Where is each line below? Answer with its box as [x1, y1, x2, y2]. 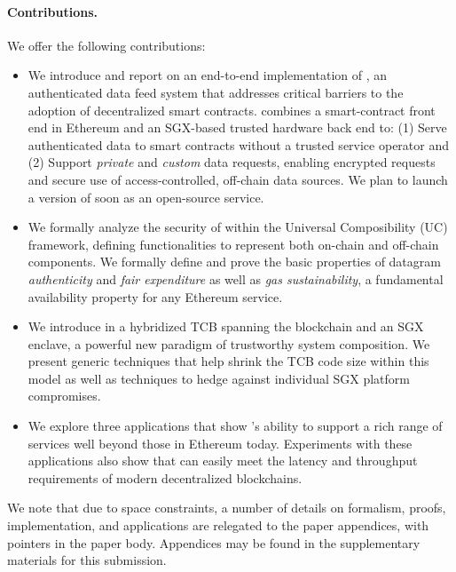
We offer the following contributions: [7, 36, 206, 54]
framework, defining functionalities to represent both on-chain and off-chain [28, 234, 439, 253]
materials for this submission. [7, 551, 167, 569]
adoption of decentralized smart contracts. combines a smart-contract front [28, 100, 436, 119]
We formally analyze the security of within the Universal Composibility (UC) [28, 218, 448, 236]
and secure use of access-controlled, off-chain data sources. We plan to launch [28, 170, 448, 188]
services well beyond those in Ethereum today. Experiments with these [28, 433, 413, 452]
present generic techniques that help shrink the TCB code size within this [28, 352, 429, 370]
